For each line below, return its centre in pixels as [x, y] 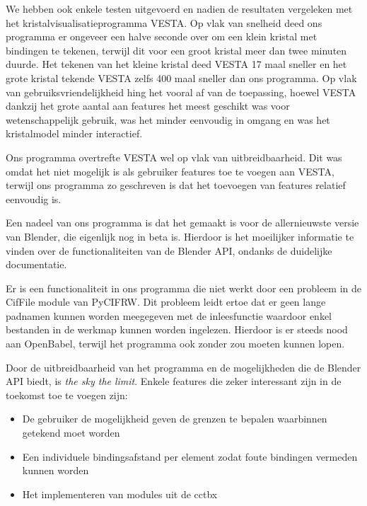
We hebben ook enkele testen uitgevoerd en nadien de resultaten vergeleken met [179, 8]
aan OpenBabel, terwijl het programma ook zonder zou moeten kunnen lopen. [175, 344]
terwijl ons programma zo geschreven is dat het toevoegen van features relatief [176, 185]
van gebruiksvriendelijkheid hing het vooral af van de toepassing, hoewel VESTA [181, 92]
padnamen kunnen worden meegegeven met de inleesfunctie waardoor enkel [169, 315]
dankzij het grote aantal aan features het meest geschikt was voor [148, 106]
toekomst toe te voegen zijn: [67, 395]
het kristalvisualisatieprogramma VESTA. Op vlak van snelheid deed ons [164, 22]
